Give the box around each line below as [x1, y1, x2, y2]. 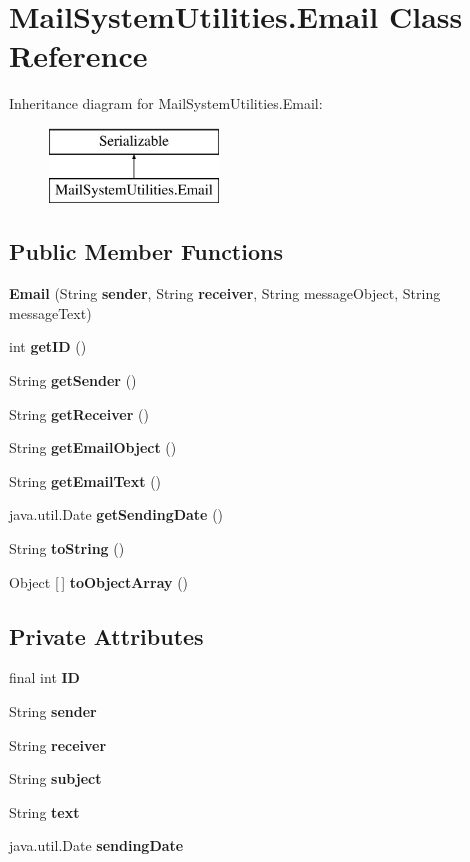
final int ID [9, 667, 80, 688]
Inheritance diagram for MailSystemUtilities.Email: [9, 93, 323, 114]
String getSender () [9, 370, 137, 391]
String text [9, 801, 80, 822]
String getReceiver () [9, 403, 149, 424]
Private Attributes [9, 620, 204, 651]
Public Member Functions [9, 236, 283, 267]
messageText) [9, 302, 92, 323]
